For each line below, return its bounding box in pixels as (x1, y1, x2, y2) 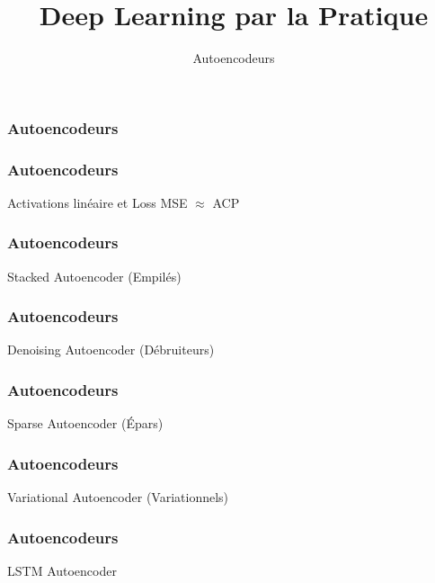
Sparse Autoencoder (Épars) (7, 414, 164, 433)
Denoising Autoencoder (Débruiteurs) (7, 340, 215, 359)
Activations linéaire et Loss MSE (7, 193, 188, 211)
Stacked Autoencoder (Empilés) (7, 266, 182, 285)
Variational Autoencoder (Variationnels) (7, 488, 229, 507)
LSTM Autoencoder (7, 561, 117, 579)
